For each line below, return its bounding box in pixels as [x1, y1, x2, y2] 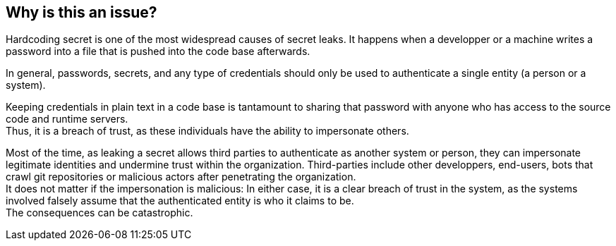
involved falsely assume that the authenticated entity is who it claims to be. [6, 195, 354, 207]
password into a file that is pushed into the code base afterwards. [6, 45, 310, 58]
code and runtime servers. [6, 113, 128, 125]
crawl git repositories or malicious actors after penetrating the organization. [6, 171, 356, 183]
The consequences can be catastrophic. [6, 207, 193, 219]
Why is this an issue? [6, 4, 157, 21]
